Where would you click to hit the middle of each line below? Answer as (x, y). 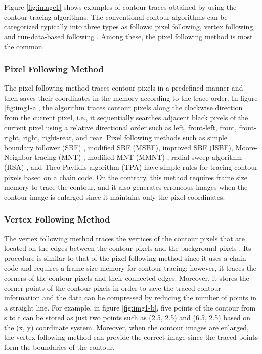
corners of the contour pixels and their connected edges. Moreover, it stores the (127, 277)
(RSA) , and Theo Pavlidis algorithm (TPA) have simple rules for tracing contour (131, 167)
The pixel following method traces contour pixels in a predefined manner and (124, 88)
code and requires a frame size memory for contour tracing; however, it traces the (130, 268)
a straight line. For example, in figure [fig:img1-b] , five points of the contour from (130, 307)
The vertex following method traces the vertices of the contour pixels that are (124, 238)
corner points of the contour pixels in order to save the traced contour (113, 287)
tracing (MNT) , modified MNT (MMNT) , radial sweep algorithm (138, 157)
